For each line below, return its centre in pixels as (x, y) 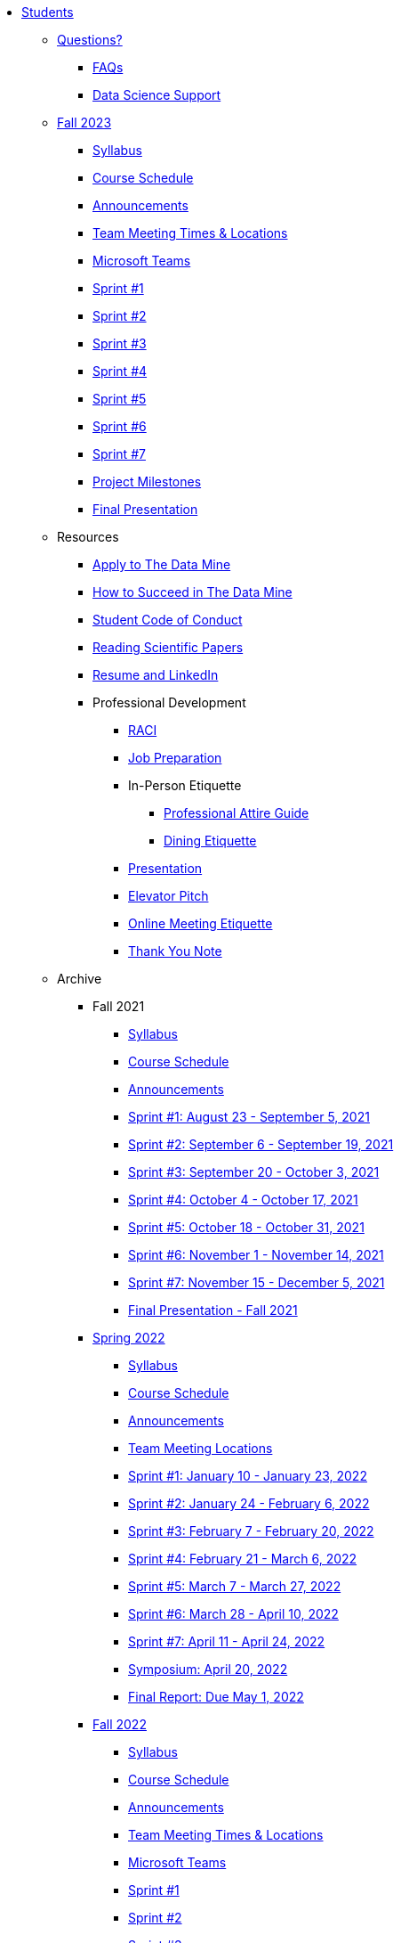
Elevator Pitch (168, 896)
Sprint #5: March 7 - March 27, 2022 (235, 1586)
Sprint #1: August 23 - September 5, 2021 (249, 1117)
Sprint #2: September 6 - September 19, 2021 (261, 1144)
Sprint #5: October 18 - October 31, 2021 (246, 1227)
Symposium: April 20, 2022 (208, 1669)
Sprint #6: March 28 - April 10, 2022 (233, 1614)
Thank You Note (175, 951)
